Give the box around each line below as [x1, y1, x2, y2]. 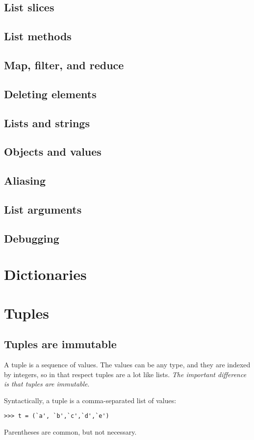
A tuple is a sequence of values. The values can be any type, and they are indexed [4, 359, 251, 369]
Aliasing [4, 173, 46, 188]
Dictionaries [4, 264, 87, 284]
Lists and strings [4, 115, 90, 130]
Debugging [4, 230, 59, 246]
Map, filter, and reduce [4, 57, 124, 72]
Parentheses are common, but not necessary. [4, 427, 137, 437]
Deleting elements [4, 86, 97, 101]
